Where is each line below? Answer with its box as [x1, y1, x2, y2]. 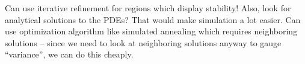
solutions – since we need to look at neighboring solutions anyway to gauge [5, 36, 282, 49]
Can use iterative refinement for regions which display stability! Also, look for [5, 2, 291, 14]
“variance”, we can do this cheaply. [5, 48, 134, 60]
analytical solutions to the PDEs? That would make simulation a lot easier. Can [5, 13, 301, 25]
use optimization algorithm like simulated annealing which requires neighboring [5, 25, 298, 37]
